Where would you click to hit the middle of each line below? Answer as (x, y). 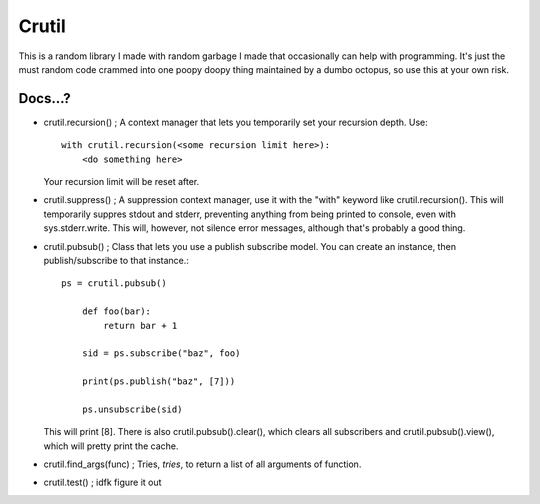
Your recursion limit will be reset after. (121, 182)
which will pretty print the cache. (111, 446)
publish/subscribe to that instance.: (116, 260)
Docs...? (45, 98)
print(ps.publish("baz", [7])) (158, 381)
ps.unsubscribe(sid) (132, 409)
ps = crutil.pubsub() (114, 283)
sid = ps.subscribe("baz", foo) (161, 353)
